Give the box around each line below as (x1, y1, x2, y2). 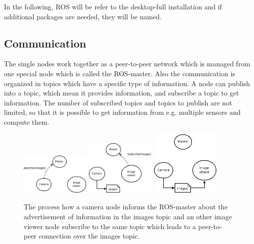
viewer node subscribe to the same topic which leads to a (24, 221, 196, 231)
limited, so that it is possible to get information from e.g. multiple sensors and (4, 107, 241, 117)
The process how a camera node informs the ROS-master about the (24, 201, 228, 212)
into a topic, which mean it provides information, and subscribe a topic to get (4, 88, 239, 98)
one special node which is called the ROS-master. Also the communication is (4, 68, 235, 78)
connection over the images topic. (38, 231, 140, 241)
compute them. (4, 116, 49, 127)
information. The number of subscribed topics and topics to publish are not (4, 97, 232, 107)
